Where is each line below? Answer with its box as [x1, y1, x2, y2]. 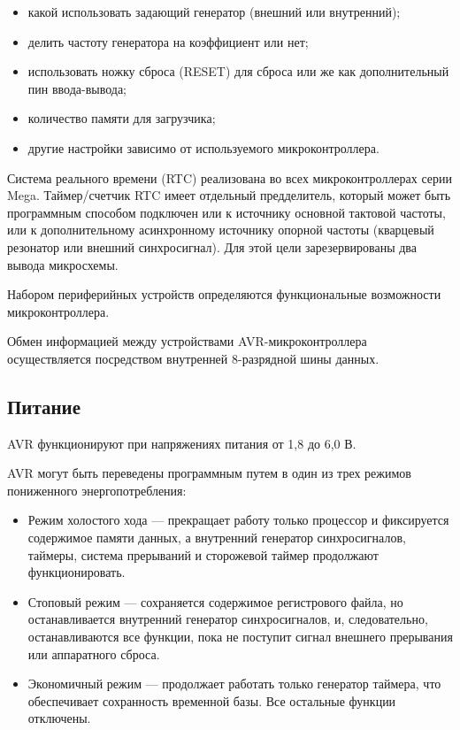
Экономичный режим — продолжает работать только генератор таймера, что [27, 674, 441, 693]
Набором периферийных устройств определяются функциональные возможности [7, 285, 441, 304]
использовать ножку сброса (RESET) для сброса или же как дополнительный [27, 62, 449, 81]
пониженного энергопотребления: [7, 480, 187, 499]
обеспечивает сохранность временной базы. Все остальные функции [27, 691, 396, 710]
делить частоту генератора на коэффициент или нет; [27, 32, 309, 50]
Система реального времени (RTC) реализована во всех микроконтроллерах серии [7, 168, 453, 187]
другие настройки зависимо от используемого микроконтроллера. [27, 138, 379, 157]
